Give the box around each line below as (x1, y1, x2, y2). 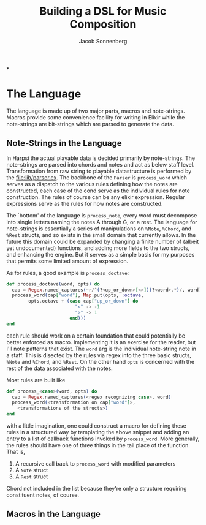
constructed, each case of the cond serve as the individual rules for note (6, 187, 190, 194)
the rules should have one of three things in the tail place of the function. (6, 442, 190, 449)
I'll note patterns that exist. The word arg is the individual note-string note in (6, 345, 196, 352)
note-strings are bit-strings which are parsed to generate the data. (6, 120, 175, 127)
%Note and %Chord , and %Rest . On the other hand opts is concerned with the (6, 358, 195, 365)
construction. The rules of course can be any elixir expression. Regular (6, 193, 185, 200)
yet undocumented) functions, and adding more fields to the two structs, (6, 244, 190, 252)
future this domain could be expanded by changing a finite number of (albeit (6, 238, 199, 245)
